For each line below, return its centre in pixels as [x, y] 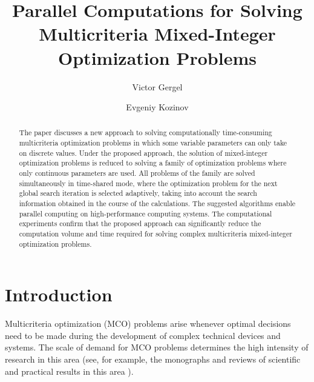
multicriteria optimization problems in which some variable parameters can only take [153, 143]
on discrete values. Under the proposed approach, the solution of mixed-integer [143, 152]
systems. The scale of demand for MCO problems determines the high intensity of [157, 347]
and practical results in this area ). [69, 371]
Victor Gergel [157, 86]
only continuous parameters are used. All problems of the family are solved [137, 173]
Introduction [59, 294]
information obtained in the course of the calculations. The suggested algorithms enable [157, 203]
